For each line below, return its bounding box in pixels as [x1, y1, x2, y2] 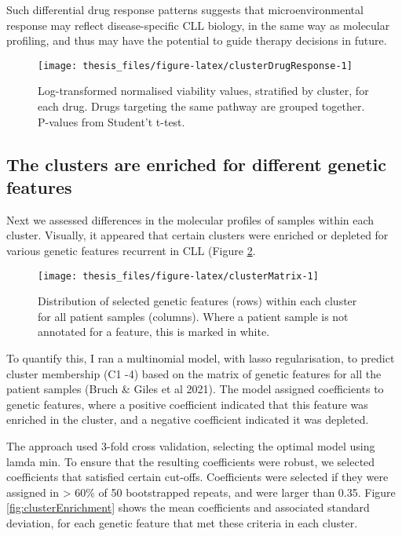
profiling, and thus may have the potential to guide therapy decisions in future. [6, 32, 387, 49]
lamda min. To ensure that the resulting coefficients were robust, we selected [6, 453, 375, 469]
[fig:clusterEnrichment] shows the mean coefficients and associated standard [6, 499, 370, 516]
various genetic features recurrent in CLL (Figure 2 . [6, 242, 256, 258]
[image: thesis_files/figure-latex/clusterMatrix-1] [38, 270, 319, 282]
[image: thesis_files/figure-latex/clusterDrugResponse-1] [38, 60, 353, 71]
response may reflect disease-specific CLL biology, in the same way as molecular [6, 16, 390, 33]
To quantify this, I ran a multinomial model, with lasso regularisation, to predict [6, 350, 395, 366]
